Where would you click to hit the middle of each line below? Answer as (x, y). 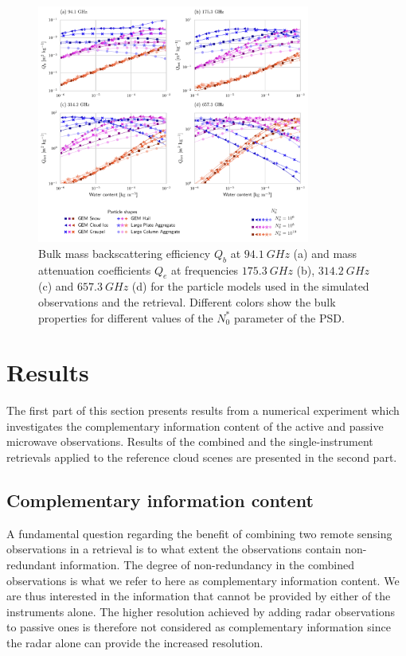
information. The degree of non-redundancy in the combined (207, 564)
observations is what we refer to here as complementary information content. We (203, 580)
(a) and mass (325, 253)
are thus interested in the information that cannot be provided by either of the (199, 596)
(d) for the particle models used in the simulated (250, 286)
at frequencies (205, 269)
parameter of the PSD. (289, 317)
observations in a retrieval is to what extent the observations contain (174, 549)
